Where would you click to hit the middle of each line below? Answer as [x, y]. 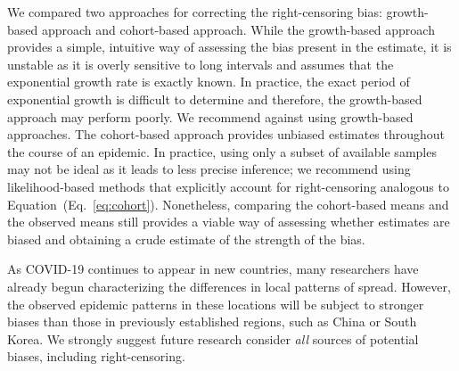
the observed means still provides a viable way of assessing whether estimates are [229, 222]
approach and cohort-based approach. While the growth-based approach [238, 29]
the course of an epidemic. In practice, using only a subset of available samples [222, 151]
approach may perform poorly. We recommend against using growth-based [210, 116]
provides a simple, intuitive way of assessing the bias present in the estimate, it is [229, 47]
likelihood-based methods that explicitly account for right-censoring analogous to [228, 186]
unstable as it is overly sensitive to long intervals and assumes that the [201, 64]
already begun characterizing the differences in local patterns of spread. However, [229, 286]
